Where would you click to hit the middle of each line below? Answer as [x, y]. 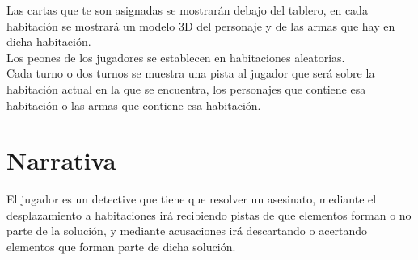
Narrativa [61, 160]
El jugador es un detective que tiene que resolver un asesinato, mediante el [192, 199]
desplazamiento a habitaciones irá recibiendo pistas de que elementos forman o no [209, 214]
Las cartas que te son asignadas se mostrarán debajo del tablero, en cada [187, 10]
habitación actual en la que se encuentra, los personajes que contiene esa [186, 88]
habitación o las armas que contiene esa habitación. [134, 105]
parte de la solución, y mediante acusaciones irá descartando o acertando [187, 231]
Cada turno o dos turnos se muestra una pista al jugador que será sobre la [191, 73]
